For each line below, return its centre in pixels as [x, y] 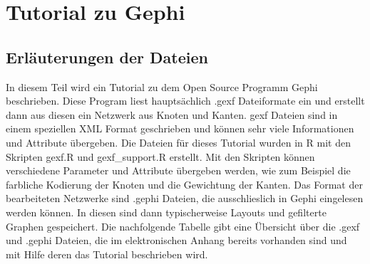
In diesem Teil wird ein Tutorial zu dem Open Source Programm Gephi [162, 86]
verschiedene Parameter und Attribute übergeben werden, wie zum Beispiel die [178, 170]
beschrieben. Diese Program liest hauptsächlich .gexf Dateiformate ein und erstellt [185, 101]
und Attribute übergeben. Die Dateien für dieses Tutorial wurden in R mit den [178, 142]
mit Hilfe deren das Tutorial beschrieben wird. [107, 254]
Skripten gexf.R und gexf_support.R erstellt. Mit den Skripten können [160, 156]
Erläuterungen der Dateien [107, 57]
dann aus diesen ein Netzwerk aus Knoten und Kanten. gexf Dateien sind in [172, 114]
